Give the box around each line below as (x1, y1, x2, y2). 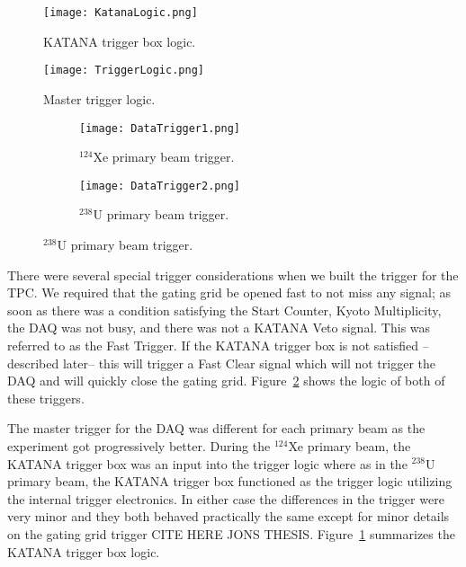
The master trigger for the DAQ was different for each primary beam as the (7, 419, 426, 438)
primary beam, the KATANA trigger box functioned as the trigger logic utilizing (7, 472, 453, 491)
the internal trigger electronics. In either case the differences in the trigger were (7, 489, 444, 508)
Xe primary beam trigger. (93, 147, 235, 166)
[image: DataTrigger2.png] (79, 179, 240, 192)
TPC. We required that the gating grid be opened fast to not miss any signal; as (7, 283, 452, 302)
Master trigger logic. (43, 89, 156, 108)
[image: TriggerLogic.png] (43, 64, 204, 77)
